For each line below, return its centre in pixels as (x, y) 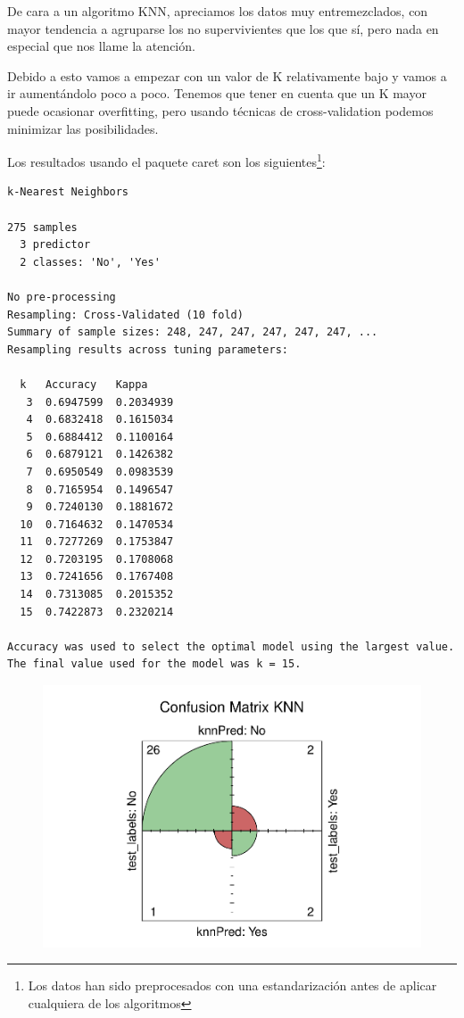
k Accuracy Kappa (84, 384)
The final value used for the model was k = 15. (154, 664)
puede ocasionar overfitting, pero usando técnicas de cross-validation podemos (220, 110)
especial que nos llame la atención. (101, 46)
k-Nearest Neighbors (68, 192)
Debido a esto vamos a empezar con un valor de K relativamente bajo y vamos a (227, 75)
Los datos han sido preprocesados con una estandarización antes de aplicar (232, 985)
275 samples (42, 227)
